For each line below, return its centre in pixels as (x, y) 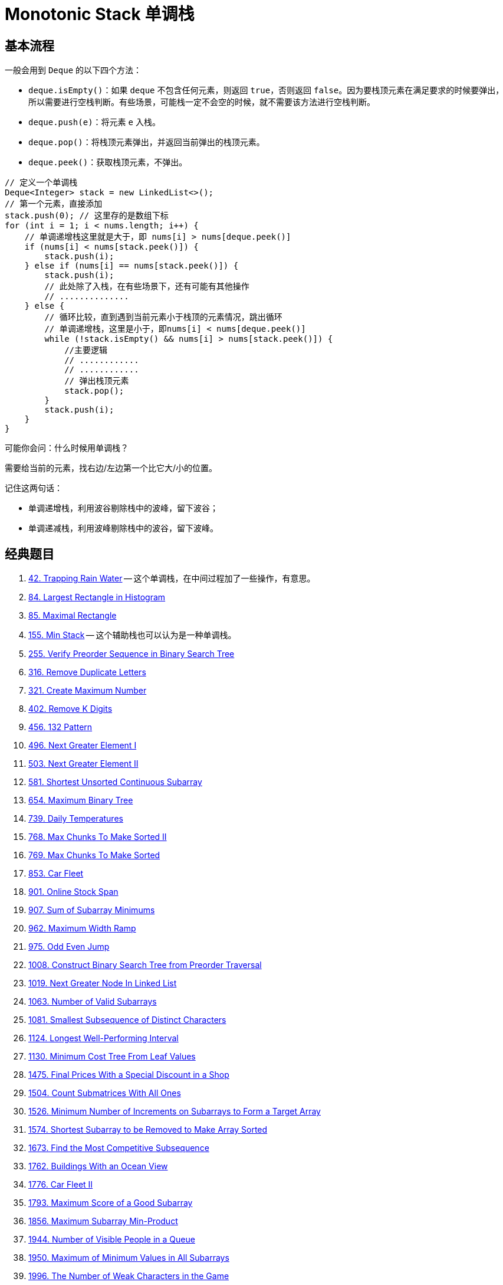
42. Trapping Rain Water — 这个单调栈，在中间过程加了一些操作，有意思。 (172, 578)
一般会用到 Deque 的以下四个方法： (73, 70)
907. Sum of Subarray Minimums (92, 910)
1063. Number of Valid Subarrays (93, 1002)
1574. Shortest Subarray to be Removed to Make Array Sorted (148, 1130)
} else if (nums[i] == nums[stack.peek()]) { (131, 266)
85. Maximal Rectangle (73, 616)
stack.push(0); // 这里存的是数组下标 (87, 216)
